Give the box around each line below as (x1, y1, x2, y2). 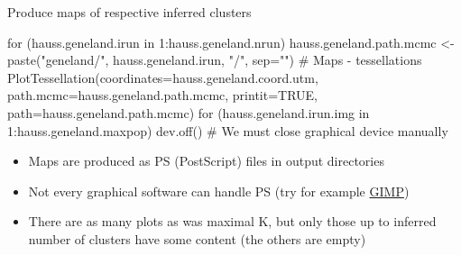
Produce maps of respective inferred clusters (7, 3, 252, 21)
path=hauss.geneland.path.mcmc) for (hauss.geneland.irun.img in (7, 103, 370, 122)
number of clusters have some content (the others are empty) (28, 229, 366, 248)
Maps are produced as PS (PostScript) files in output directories (28, 151, 384, 170)
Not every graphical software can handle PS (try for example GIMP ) (28, 181, 410, 200)
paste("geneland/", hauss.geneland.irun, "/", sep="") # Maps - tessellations (7, 50, 422, 69)
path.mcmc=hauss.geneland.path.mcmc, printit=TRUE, (7, 86, 318, 105)
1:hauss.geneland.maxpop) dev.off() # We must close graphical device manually (7, 121, 448, 140)
